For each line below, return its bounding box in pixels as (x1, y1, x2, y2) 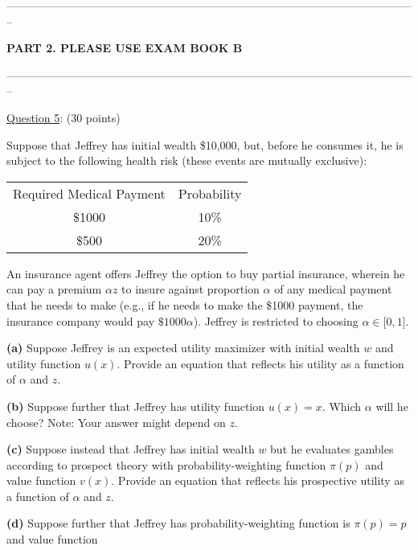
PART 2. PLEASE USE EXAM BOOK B (6, 39, 243, 56)
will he (375, 397, 408, 414)
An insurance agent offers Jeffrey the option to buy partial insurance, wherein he (6, 265, 405, 281)
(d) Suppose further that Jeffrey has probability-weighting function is (6, 515, 350, 532)
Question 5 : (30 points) (6, 109, 121, 125)
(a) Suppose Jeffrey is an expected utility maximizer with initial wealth (6, 339, 360, 356)
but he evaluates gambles (270, 441, 394, 458)
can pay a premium (6, 281, 102, 298)
